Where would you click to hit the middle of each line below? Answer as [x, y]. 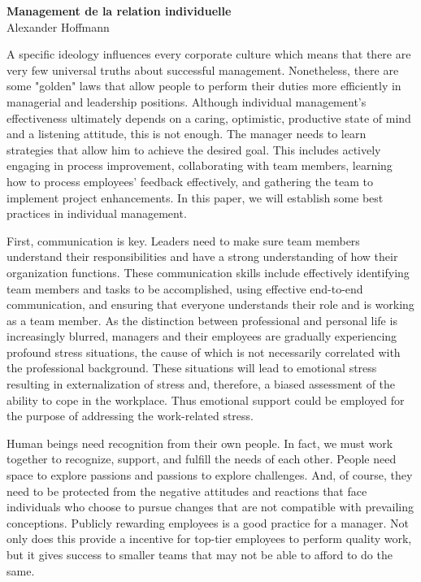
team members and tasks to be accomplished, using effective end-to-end [185, 288]
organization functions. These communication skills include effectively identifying [208, 272]
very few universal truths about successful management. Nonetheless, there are [203, 69]
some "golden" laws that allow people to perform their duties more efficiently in [204, 86]
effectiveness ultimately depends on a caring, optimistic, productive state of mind [209, 117]
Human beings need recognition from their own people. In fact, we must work [200, 443]
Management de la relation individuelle [119, 11]
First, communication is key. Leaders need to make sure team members [183, 240]
